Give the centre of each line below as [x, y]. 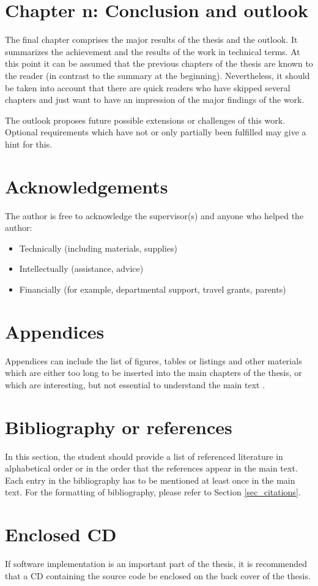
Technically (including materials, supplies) [98, 248]
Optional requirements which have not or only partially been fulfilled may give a [156, 132]
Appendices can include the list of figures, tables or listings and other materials [153, 360]
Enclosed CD [61, 534]
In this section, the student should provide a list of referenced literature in [144, 456]
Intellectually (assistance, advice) [81, 269]
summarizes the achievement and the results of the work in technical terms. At [153, 51]
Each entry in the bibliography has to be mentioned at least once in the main [150, 480]
